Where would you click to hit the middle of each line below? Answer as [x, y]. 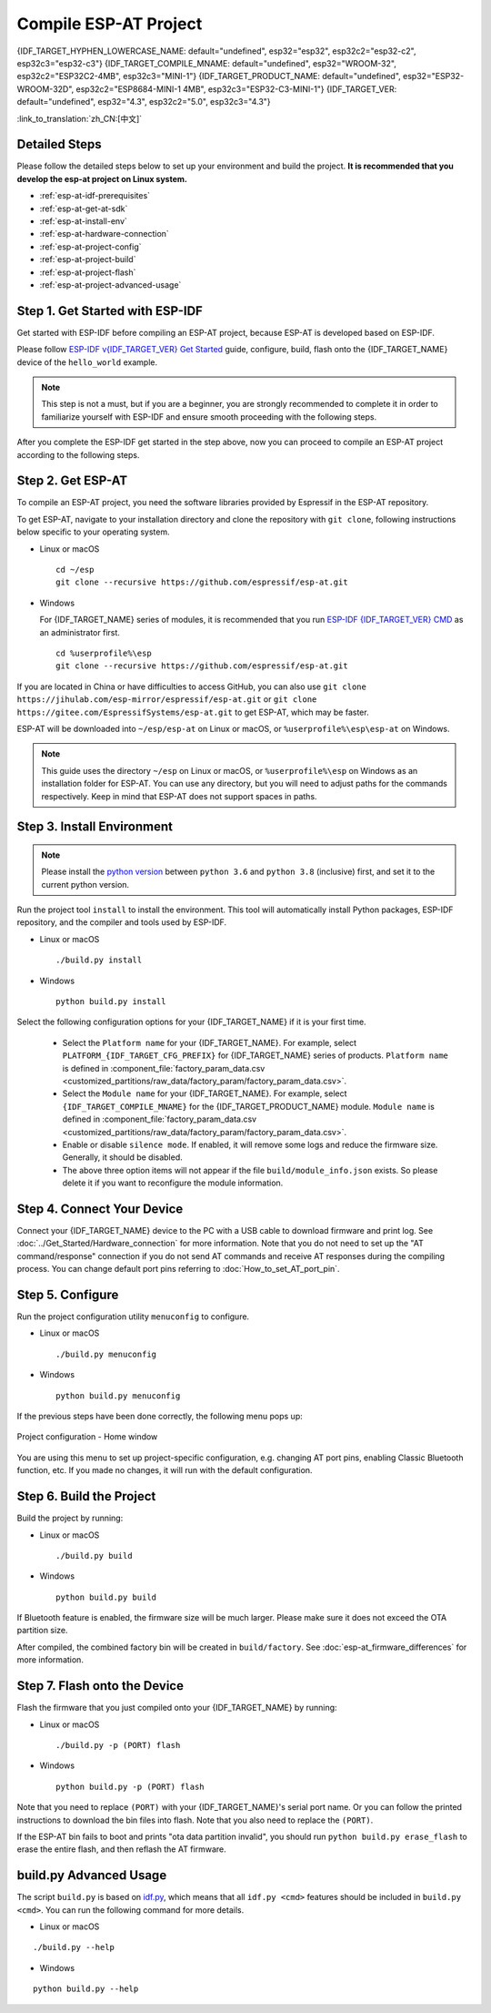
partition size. [42, 1631]
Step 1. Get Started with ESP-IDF [110, 311]
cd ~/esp [75, 570]
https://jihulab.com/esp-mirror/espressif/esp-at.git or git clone [167, 699]
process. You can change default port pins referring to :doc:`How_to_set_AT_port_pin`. [178, 1269]
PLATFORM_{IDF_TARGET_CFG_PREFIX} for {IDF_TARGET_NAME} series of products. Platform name [256, 1055]
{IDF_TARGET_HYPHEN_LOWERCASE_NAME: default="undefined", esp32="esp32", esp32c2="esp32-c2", [216, 51]
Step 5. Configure [68, 1295]
